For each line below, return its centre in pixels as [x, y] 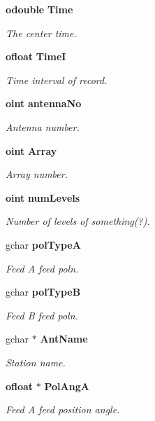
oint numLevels [43, 197]
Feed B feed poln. [42, 315]
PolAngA [67, 386]
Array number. [37, 174]
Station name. [36, 362]
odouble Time [39, 9]
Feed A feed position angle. [63, 409]
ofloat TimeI [36, 56]
